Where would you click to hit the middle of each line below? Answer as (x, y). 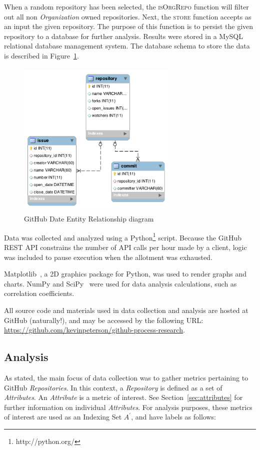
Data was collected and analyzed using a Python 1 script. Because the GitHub (123, 236)
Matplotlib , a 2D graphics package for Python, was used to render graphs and (125, 274)
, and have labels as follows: (173, 417)
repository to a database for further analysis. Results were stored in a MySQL (123, 36)
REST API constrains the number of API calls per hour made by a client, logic (125, 247)
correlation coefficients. (39, 293)
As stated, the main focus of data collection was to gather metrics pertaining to (126, 377)
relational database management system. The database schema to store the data (127, 46)
